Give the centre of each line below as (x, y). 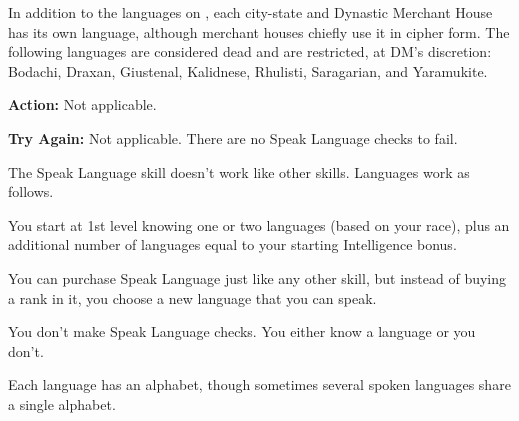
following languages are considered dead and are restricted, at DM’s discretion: (250, 51)
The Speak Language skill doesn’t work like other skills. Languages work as (239, 171)
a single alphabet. (62, 403)
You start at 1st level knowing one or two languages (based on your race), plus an (259, 224)
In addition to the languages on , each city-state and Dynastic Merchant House (250, 12)
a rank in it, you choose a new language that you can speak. (192, 297)
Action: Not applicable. (82, 104)
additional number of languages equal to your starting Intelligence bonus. (232, 244)
